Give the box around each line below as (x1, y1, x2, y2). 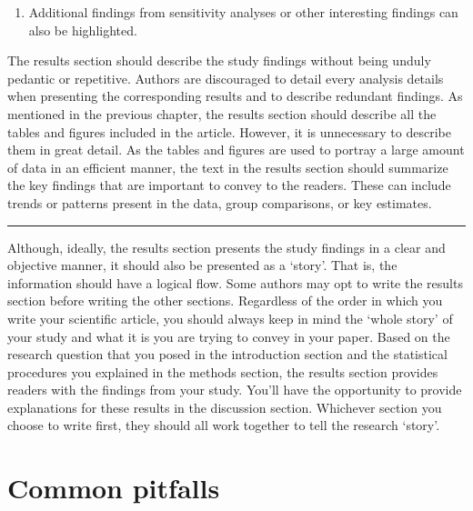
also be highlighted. (28, 20, 137, 39)
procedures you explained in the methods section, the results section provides (7, 362, 438, 381)
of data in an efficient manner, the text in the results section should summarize (7, 157, 448, 176)
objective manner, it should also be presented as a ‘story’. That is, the (7, 255, 398, 275)
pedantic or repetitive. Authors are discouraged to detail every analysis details (7, 68, 444, 87)
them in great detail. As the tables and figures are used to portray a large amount (7, 140, 465, 159)
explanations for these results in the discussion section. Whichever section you (7, 397, 442, 416)
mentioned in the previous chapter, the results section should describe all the (7, 104, 437, 123)
